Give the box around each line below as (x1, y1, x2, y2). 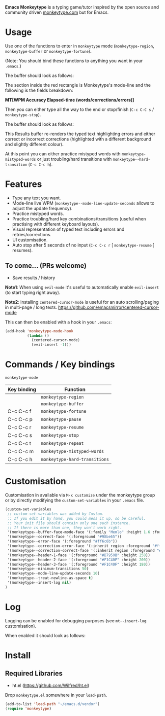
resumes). (12, 247, 33, 253)
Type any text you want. (12, 195, 61, 201)
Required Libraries (5, 669, 63, 678)
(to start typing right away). (5, 289, 60, 295)
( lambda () (27, 333, 50, 338)
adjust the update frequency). (12, 205, 73, 211)
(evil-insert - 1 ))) (31, 342, 71, 347)
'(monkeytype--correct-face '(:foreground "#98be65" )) (7, 535, 122, 539)
